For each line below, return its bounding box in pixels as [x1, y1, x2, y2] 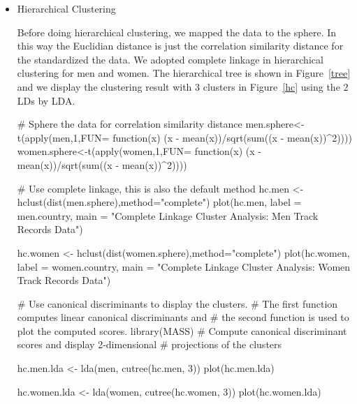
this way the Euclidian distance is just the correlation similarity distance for [17, 38, 344, 53]
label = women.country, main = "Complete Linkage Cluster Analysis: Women [17, 259, 351, 274]
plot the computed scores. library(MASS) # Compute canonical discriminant [17, 323, 347, 338]
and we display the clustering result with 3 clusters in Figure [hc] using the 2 [17, 79, 349, 93]
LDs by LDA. [17, 93, 75, 107]
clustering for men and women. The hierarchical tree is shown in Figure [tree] [17, 66, 351, 80]
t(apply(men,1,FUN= [17, 130, 110, 144]
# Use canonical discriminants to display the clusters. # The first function [17, 296, 338, 311]
